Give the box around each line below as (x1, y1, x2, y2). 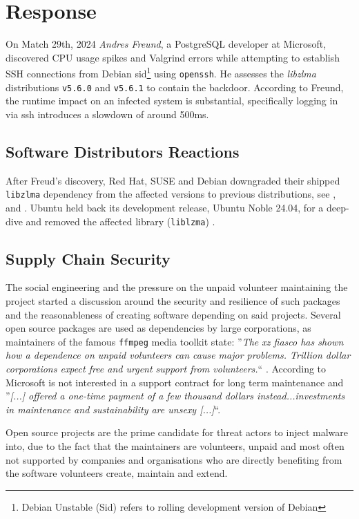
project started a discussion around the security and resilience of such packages (6, 293, 340, 308)
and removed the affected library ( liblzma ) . (26, 214, 215, 228)
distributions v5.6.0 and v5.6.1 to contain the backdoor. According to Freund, (6, 79, 344, 94)
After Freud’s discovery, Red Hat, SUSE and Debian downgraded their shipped (6, 173, 340, 187)
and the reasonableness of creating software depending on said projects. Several (6, 307, 341, 321)
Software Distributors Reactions (6, 140, 240, 162)
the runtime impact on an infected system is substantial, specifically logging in (6, 93, 338, 108)
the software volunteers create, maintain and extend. (6, 466, 228, 480)
